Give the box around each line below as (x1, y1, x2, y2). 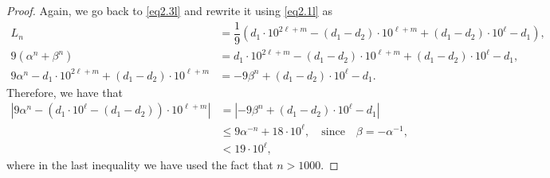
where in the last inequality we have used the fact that (6, 157, 273, 173)
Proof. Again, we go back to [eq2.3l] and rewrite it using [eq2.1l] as (6, 2, 332, 18)
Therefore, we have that (6, 83, 123, 100)
